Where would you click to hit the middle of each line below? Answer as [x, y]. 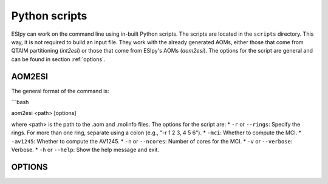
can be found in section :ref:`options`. [58, 59]
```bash [20, 102]
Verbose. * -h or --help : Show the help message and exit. [85, 149]
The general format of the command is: [60, 91]
